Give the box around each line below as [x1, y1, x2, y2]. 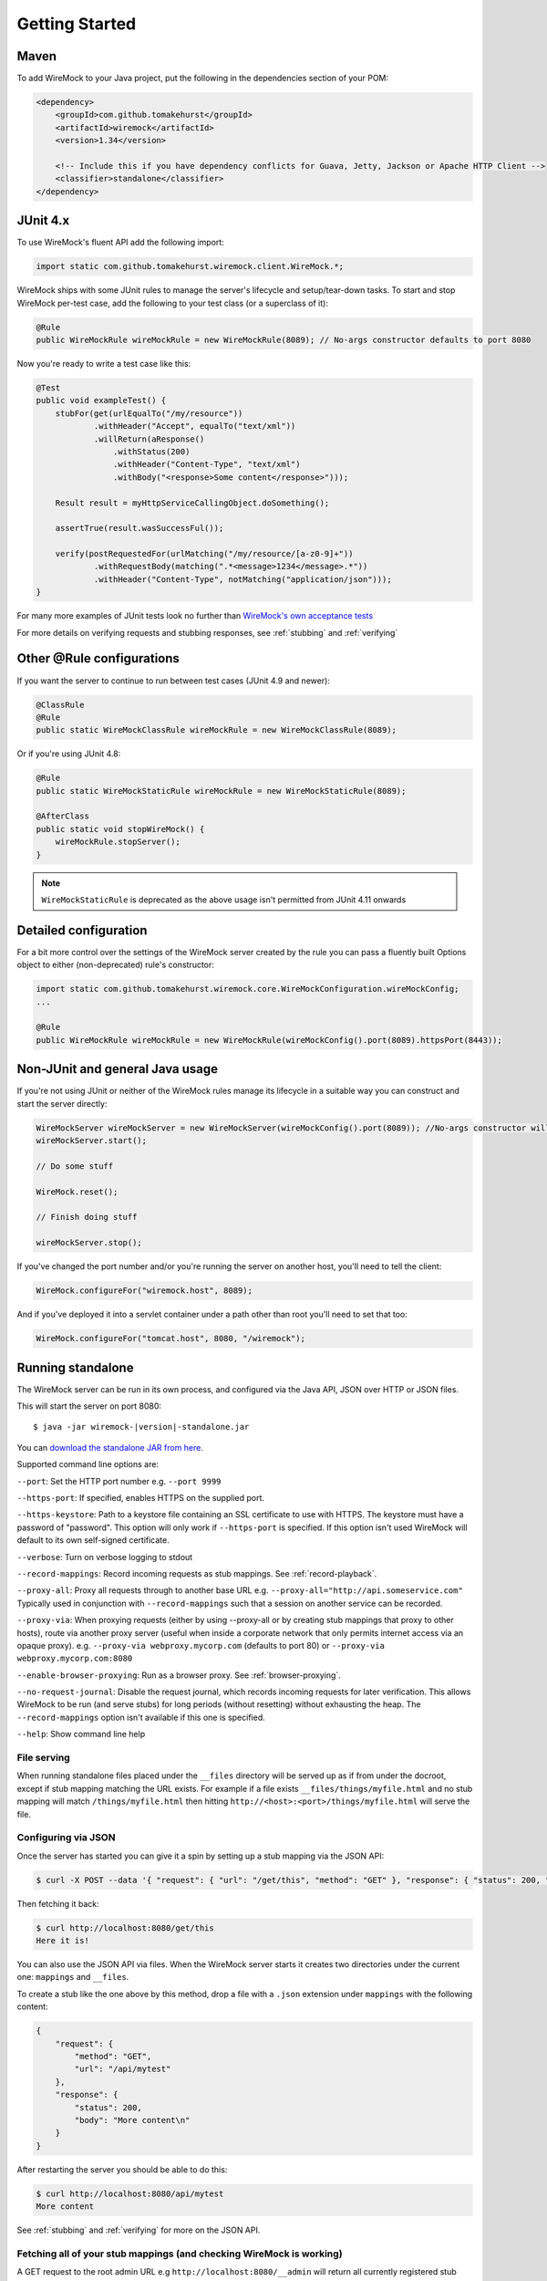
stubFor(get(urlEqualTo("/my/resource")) [55, 408, 243, 419]
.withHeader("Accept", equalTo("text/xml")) [93, 421, 296, 432]
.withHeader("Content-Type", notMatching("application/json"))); [93, 574, 392, 584]
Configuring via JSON [16, 1831, 116, 1844]
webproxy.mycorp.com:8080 [16, 1653, 133, 1664]
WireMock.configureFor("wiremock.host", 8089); [36, 1286, 253, 1296]
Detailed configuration [16, 922, 148, 938]
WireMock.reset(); [36, 1186, 119, 1197]
